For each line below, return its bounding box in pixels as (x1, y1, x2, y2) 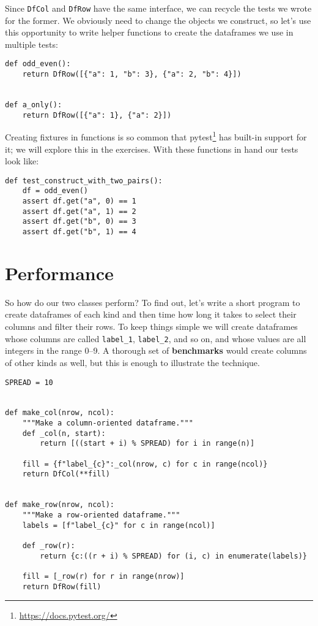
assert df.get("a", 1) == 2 (22, 207, 136, 216)
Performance (5, 260, 114, 285)
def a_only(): (5, 101, 62, 110)
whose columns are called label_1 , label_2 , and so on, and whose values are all (5, 332, 306, 345)
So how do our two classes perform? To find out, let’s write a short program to (5, 296, 300, 308)
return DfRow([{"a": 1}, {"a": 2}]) (22, 110, 172, 120)
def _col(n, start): (22, 429, 106, 438)
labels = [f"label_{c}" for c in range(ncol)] (22, 521, 215, 530)
